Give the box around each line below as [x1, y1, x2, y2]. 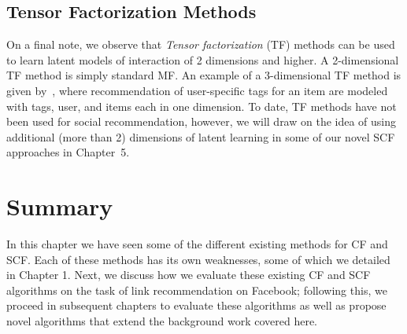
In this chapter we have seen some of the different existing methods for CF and [6, 236, 388, 252]
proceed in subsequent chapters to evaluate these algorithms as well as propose [6, 297, 387, 314]
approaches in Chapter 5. [6, 144, 130, 160]
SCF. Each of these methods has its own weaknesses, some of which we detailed [6, 251, 390, 267]
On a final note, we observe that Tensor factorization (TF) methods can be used [6, 36, 395, 53]
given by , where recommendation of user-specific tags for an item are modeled [6, 82, 388, 98]
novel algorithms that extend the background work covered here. [6, 313, 317, 329]
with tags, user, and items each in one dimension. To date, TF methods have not [6, 97, 397, 114]
